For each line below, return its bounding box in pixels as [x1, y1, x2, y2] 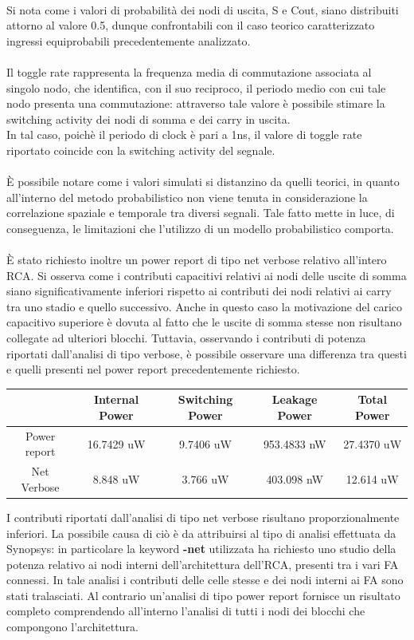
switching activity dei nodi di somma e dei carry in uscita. [6, 110, 291, 127]
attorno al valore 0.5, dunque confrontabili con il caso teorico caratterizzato [6, 17, 375, 34]
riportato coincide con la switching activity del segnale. [6, 141, 275, 158]
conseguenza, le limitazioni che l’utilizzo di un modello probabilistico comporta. [6, 219, 394, 236]
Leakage [271, 391, 318, 408]
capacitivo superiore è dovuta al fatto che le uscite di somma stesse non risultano [6, 314, 402, 330]
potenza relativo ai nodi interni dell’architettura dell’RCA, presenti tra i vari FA [6, 555, 399, 572]
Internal [93, 391, 139, 408]
